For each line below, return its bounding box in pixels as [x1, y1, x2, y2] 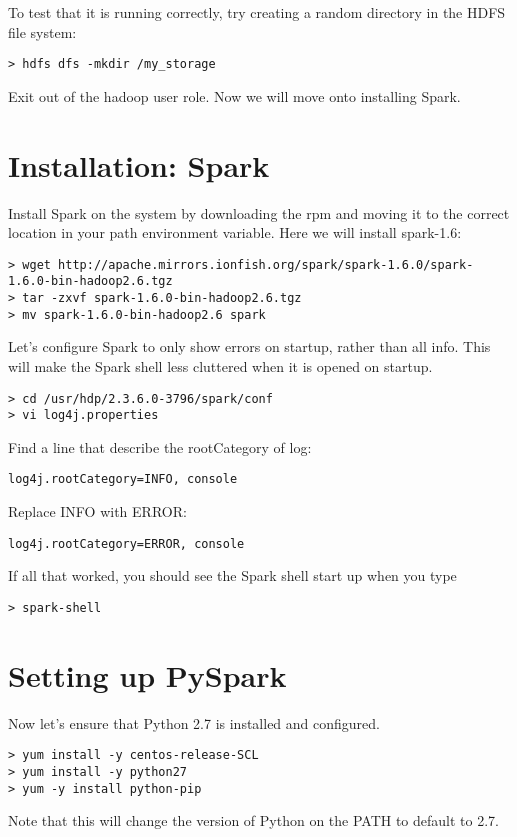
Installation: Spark [8, 144, 270, 185]
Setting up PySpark [8, 654, 287, 695]
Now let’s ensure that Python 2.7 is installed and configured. [8, 712, 380, 733]
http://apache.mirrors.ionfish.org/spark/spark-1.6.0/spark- [58, 257, 474, 272]
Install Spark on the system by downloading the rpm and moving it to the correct [8, 202, 510, 223]
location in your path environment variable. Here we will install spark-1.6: [8, 222, 462, 243]
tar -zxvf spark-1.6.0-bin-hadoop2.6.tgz [22, 291, 302, 306]
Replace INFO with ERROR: [8, 501, 187, 522]
